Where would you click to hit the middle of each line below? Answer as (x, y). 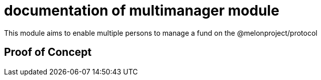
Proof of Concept (48, 52)
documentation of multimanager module (142, 11)
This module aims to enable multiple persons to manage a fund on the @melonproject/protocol (161, 33)
